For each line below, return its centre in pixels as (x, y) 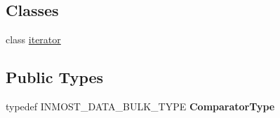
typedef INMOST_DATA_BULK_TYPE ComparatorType (140, 106)
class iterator (33, 39)
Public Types (55, 77)
